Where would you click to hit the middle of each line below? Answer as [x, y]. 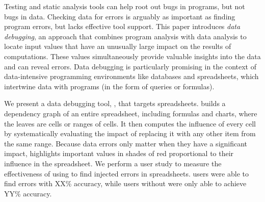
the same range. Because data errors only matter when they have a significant [126, 143]
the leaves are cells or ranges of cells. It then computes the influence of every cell [130, 123]
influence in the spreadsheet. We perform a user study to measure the [113, 163]
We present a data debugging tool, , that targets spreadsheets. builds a [115, 103]
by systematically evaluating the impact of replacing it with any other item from [130, 133]
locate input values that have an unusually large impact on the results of [118, 46]
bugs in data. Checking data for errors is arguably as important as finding [120, 16]
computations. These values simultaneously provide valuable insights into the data [132, 56]
